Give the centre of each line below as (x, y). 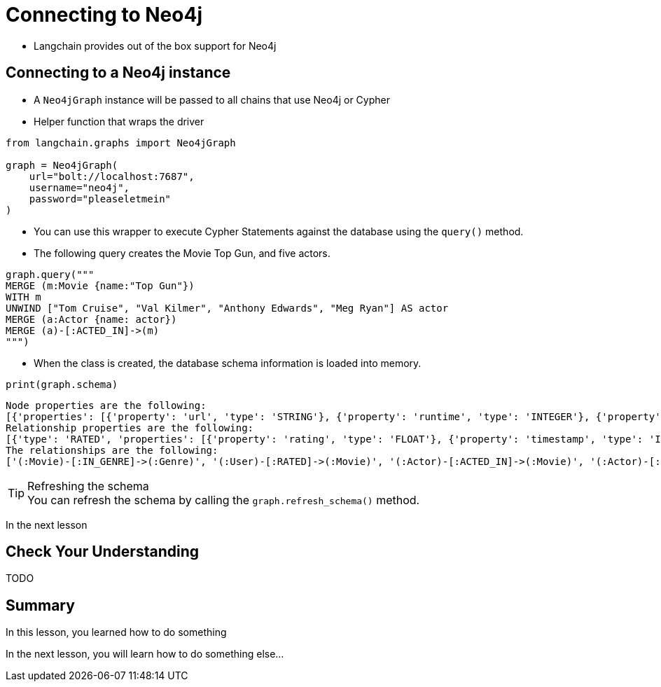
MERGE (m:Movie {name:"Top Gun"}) (100, 285)
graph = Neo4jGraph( (62, 165)
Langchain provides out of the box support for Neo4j (155, 46)
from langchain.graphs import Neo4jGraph (121, 143)
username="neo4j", (79, 187)
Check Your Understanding (102, 552)
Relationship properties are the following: (130, 428)
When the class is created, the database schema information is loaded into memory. (228, 363)
